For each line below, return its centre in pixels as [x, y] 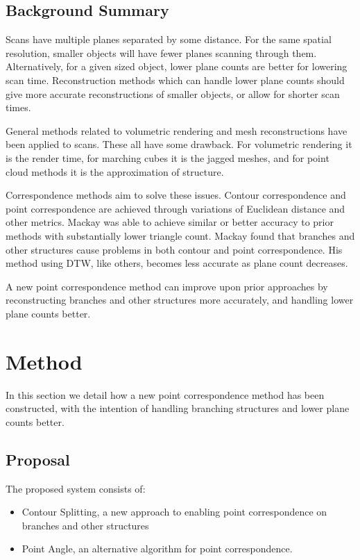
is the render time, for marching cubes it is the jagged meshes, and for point [168, 157]
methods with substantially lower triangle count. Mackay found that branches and [180, 235]
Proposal [38, 459]
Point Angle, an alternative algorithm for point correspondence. [157, 549]
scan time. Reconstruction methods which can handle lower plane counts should [175, 80]
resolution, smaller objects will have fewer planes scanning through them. [161, 52]
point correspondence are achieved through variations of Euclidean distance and [175, 208]
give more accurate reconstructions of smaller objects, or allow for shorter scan [173, 93]
